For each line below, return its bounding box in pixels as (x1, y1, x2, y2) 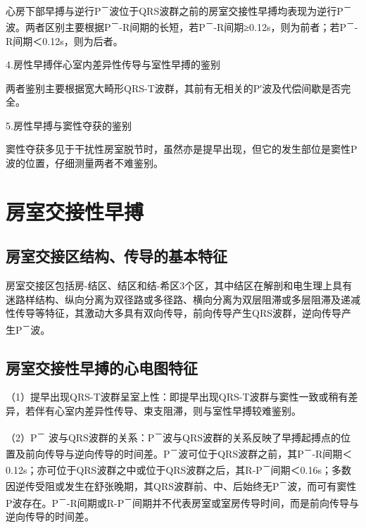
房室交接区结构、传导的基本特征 (6, 245, 227, 267)
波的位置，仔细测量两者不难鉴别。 (6, 156, 163, 170)
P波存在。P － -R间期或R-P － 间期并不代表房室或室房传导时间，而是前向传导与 (6, 493, 359, 510)
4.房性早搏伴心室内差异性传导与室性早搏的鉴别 (6, 57, 220, 72)
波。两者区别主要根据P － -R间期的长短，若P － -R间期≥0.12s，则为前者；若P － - (6, 18, 358, 34)
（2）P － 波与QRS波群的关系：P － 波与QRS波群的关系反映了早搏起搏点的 (6, 427, 341, 444)
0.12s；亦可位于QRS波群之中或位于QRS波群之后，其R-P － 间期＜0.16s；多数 (6, 460, 351, 477)
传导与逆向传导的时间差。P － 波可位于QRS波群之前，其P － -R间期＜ (44, 444, 353, 460)
